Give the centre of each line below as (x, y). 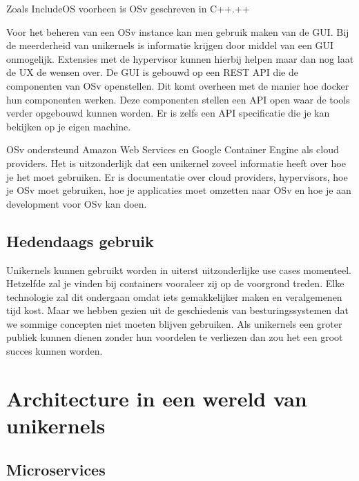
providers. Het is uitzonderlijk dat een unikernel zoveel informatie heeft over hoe (176, 163)
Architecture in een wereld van (157, 398)
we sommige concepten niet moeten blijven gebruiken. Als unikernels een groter (174, 323)
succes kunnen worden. (55, 351)
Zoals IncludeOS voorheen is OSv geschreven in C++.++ (128, 8)
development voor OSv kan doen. (77, 203)
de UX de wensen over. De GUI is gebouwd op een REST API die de (152, 72)
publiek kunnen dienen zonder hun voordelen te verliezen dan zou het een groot (175, 337)
